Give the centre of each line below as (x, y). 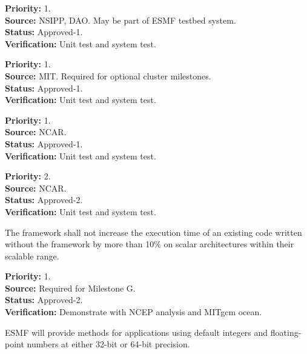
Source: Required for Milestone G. (70, 288)
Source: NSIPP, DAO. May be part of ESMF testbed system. (120, 20)
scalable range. (32, 255)
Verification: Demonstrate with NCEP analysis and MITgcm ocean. (134, 312)
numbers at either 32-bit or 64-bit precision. (108, 344)
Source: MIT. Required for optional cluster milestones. (108, 75)
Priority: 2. (28, 176)
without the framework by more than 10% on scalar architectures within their (150, 244)
